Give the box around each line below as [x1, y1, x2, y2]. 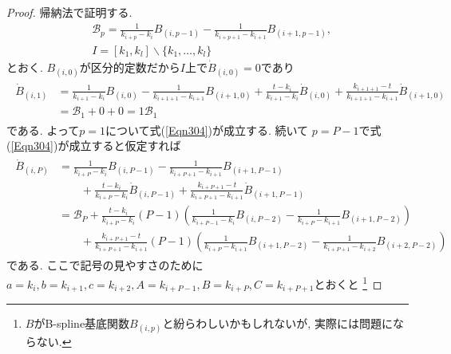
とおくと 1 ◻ [314, 273, 382, 292]
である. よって [6, 121, 80, 138]
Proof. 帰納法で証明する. [6, 4, 133, 20]
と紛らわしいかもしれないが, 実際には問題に [162, 314, 393, 331]
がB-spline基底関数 [34, 314, 130, 331]
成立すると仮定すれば [69, 137, 181, 154]
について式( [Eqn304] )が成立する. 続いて [105, 121, 309, 138]
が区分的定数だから [79, 58, 180, 75]
